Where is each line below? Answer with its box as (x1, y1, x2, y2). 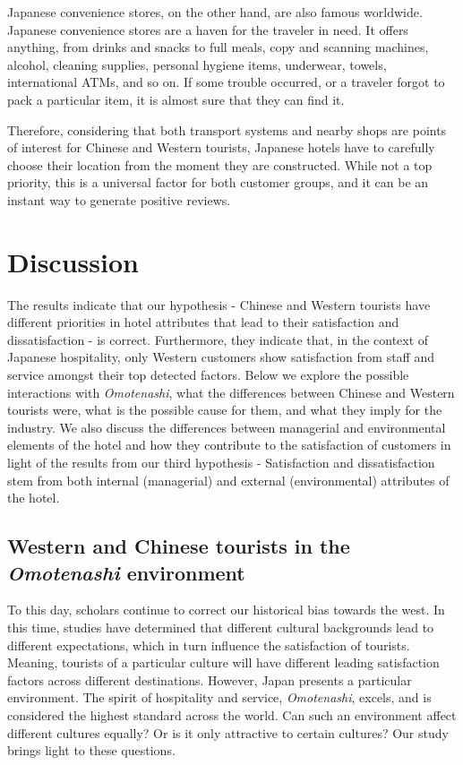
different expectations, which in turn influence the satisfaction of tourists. (7, 635, 410, 654)
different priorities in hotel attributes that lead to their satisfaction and (7, 313, 399, 331)
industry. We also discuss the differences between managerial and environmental (7, 417, 446, 436)
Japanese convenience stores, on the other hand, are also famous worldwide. (7, 3, 423, 21)
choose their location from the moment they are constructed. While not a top (7, 155, 433, 174)
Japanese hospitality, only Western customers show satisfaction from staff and (7, 348, 434, 366)
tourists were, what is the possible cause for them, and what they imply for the (7, 400, 442, 419)
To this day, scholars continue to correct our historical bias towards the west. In (7, 600, 445, 619)
